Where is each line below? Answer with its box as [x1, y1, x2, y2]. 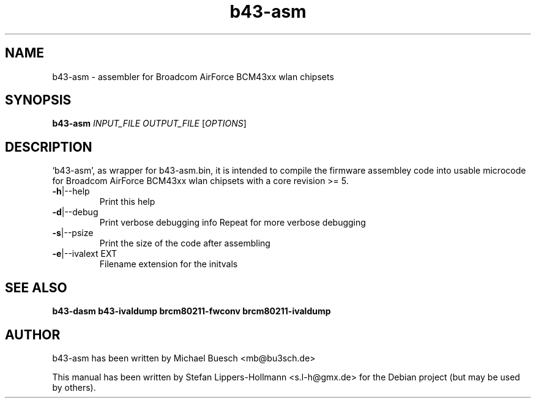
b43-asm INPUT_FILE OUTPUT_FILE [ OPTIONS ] [52, 118, 247, 129]
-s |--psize [52, 227, 94, 238]
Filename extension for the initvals [99, 259, 238, 270]
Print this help [99, 196, 155, 207]
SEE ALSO [5, 279, 67, 295]
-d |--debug [52, 207, 99, 218]
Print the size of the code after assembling [99, 238, 270, 249]
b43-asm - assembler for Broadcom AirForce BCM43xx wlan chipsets [52, 71, 334, 82]
